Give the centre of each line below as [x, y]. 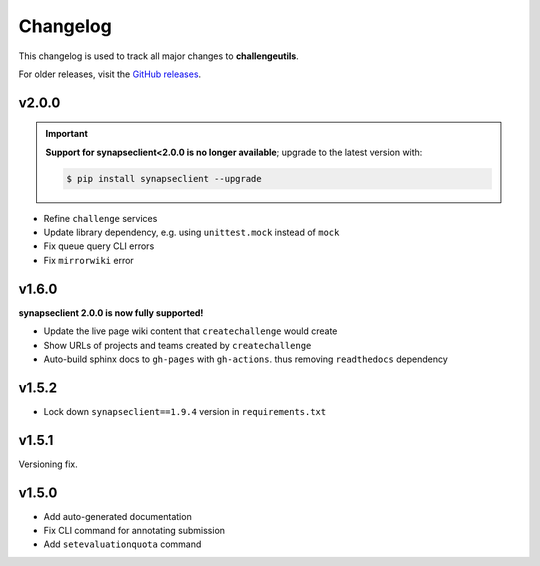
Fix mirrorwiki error [88, 260]
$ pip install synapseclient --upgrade [164, 178]
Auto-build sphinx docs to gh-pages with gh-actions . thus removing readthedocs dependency [246, 359]
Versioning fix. [48, 464]
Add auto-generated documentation [117, 516]
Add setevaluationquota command [122, 544]
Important [67, 134]
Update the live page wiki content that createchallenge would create [190, 331]
